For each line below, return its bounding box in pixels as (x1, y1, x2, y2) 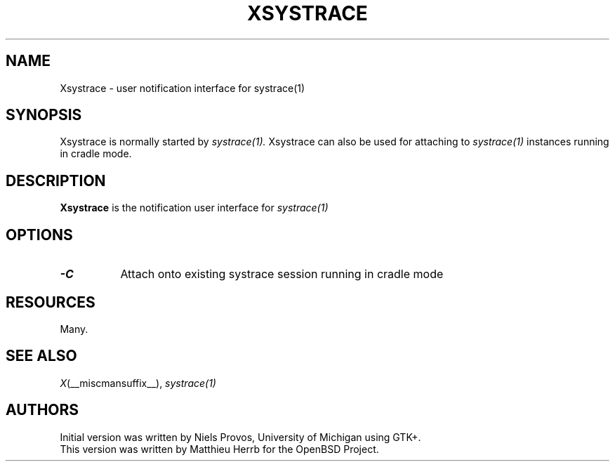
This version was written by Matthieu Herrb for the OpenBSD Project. (60, 442, 379, 455)
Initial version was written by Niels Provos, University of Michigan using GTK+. (60, 430, 421, 443)
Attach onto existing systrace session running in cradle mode (120, 267, 444, 282)
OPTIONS (6, 225, 73, 244)
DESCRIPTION (6, 171, 106, 190)
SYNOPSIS (6, 106, 82, 124)
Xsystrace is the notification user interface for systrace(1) (60, 202, 329, 214)
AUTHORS (6, 401, 79, 419)
